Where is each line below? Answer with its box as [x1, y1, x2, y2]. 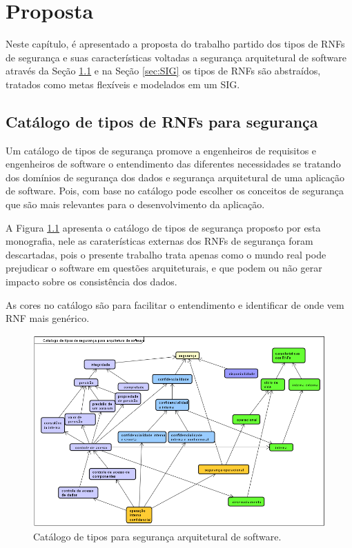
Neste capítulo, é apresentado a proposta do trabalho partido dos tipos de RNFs [6, 37, 345, 51]
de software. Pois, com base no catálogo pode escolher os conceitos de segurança [6, 183, 344, 198]
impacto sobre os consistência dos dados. [6, 274, 177, 289]
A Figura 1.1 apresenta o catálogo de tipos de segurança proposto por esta [6, 220, 321, 234]
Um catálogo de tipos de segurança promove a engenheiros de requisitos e [6, 143, 317, 157]
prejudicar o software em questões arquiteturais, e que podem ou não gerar [6, 261, 322, 275]
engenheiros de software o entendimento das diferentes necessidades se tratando [6, 156, 341, 171]
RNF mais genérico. [6, 311, 90, 325]
